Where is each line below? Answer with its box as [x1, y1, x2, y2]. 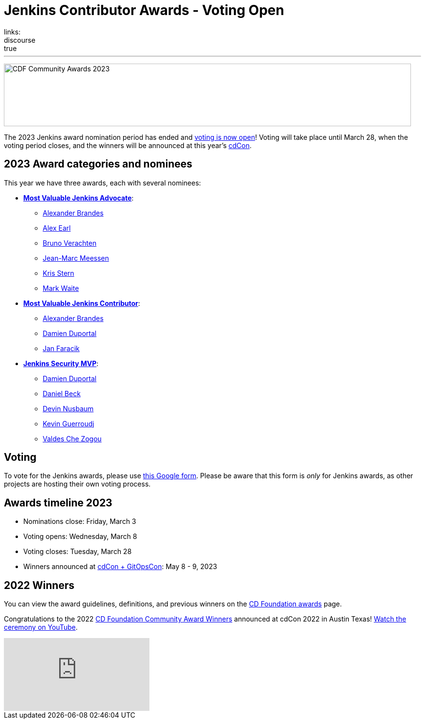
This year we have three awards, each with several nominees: [4, 178, 201, 187]
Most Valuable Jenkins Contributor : [23, 299, 140, 307]
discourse [4, 35, 35, 44]
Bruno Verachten [43, 238, 97, 247]
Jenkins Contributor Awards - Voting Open [4, 2, 284, 18]
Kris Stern [43, 269, 74, 277]
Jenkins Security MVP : [23, 359, 98, 368]
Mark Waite [43, 284, 79, 292]
